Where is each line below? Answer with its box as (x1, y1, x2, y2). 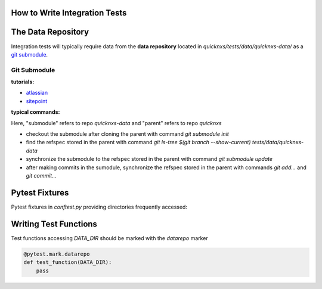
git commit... (26, 172, 57, 179)
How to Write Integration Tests (11, 8, 127, 18)
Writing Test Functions (11, 219, 98, 229)
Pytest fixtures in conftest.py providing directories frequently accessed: (11, 203, 188, 210)
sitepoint (26, 97, 48, 104)
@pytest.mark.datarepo (23, 250, 90, 257)
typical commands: (11, 108, 60, 116)
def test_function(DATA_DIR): (23, 259, 112, 266)
